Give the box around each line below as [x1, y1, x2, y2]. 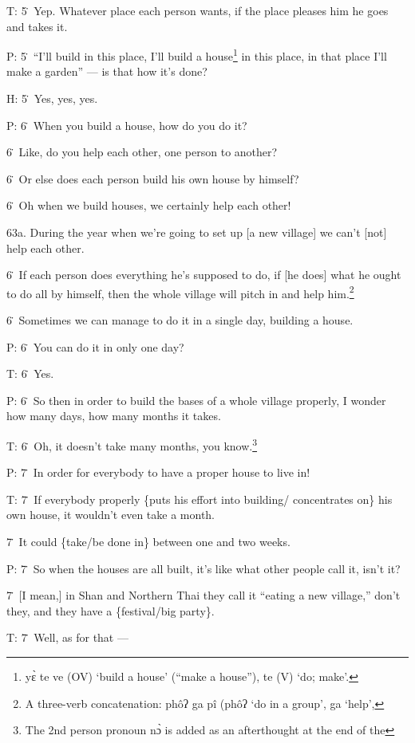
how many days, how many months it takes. [6, 407, 221, 424]
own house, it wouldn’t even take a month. [6, 506, 215, 523]
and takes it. [6, 18, 68, 34]
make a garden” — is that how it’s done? [6, 63, 207, 80]
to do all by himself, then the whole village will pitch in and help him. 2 [6, 282, 354, 301]
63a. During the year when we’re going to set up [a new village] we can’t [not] [6, 224, 387, 240]
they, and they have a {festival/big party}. [6, 602, 215, 619]
